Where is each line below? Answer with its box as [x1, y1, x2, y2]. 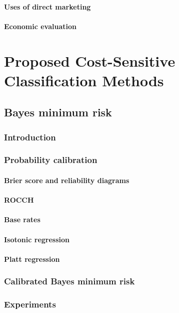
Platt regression [4, 253, 60, 264]
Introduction [4, 130, 56, 143]
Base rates [4, 214, 40, 225]
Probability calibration [4, 153, 97, 166]
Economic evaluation [4, 21, 76, 31]
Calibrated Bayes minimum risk [4, 275, 135, 287]
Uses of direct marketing [4, 1, 91, 12]
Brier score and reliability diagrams [4, 175, 129, 185]
